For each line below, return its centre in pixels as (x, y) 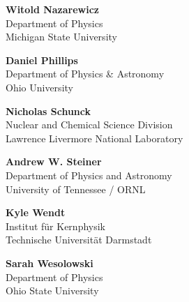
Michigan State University (61, 37)
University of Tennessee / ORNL (76, 189)
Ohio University (39, 87)
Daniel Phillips (42, 60)
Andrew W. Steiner (54, 161)
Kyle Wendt (36, 212)
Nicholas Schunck (48, 111)
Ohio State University (52, 290)
